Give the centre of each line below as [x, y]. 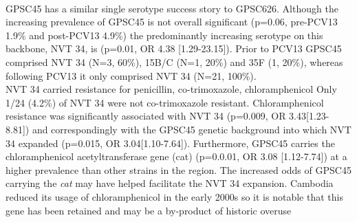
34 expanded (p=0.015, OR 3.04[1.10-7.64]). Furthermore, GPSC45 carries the [170, 143]
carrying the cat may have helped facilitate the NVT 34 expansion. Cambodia [170, 183]
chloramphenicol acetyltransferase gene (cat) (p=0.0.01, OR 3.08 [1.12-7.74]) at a [176, 156]
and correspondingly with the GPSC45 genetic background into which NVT [192, 129]
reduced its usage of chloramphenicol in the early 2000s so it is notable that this [174, 196]
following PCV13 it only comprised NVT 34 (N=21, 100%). [131, 75]
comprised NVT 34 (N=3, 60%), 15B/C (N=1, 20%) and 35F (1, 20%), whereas [174, 62]
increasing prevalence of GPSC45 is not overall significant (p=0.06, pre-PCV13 [172, 22]
